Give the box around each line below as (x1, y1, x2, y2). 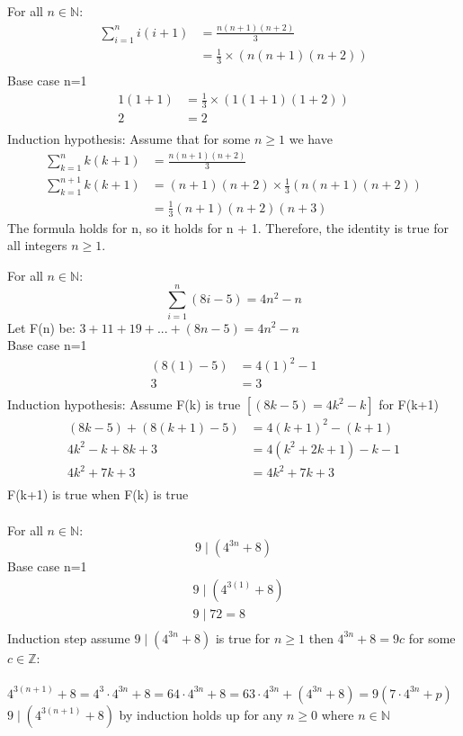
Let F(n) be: (7, 318, 76, 337)
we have (289, 130, 333, 148)
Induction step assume (7, 628, 130, 647)
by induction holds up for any (119, 705, 283, 723)
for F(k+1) (378, 395, 439, 414)
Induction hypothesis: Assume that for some (7, 130, 251, 148)
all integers (7, 236, 67, 255)
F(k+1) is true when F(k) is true (7, 485, 189, 504)
